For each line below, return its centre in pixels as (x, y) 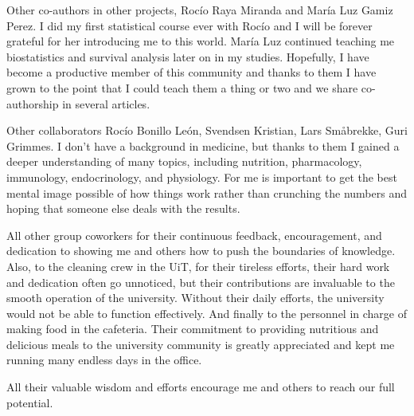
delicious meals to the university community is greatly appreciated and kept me (201, 344)
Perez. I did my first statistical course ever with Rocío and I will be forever (189, 25)
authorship (33, 103)
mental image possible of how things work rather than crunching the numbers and (207, 192)
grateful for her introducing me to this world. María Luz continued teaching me (201, 41)
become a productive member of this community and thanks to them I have (191, 72)
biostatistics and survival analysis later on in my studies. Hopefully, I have (188, 56)
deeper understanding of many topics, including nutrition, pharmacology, (184, 161)
